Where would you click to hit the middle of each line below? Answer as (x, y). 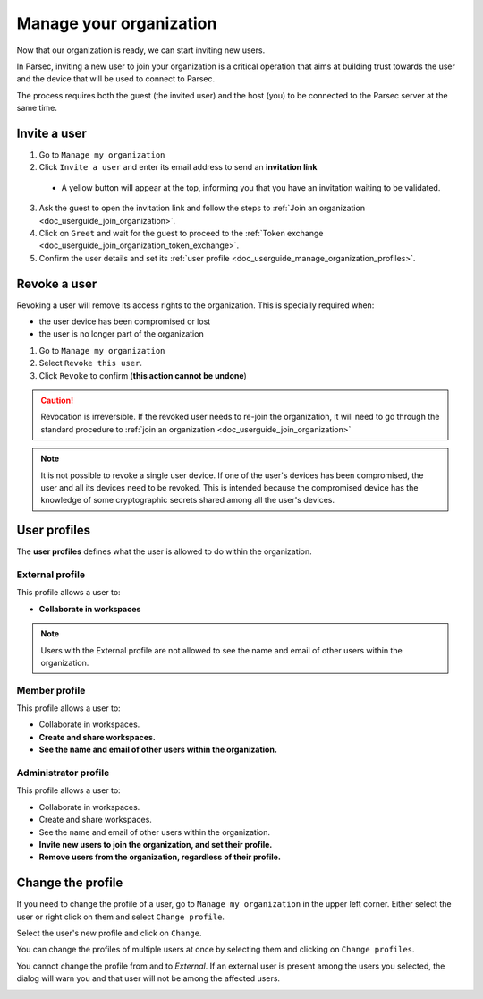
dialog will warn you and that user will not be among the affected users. (148, 978)
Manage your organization (117, 23)
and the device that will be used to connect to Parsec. (116, 79)
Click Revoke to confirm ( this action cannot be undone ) (143, 375)
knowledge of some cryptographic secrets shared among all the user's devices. (188, 500)
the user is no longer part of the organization (122, 334)
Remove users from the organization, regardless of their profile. (160, 857)
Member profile (51, 690)
